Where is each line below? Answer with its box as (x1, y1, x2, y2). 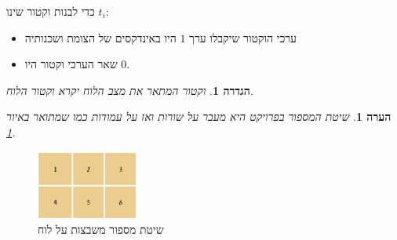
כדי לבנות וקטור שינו (6, 3, 95, 19)
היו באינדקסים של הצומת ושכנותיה (24, 29, 177, 45)
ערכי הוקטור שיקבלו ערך (189, 29, 297, 45)
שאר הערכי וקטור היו (24, 56, 118, 72)
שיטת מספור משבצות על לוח (38, 221, 164, 238)
